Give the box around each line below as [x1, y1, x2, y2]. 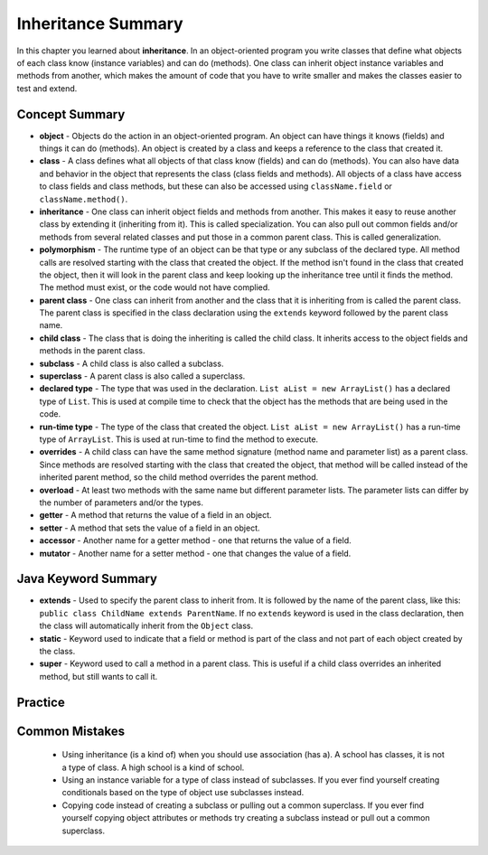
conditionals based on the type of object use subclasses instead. [61, 787, 305, 798]
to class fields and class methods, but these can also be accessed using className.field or [39, 181, 393, 192]
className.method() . [39, 193, 128, 204]
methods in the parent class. [39, 345, 145, 356]
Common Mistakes [16, 723, 126, 738]
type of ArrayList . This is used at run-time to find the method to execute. [39, 434, 319, 445]
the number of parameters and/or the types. [39, 497, 203, 508]
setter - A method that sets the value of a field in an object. [39, 522, 260, 533]
